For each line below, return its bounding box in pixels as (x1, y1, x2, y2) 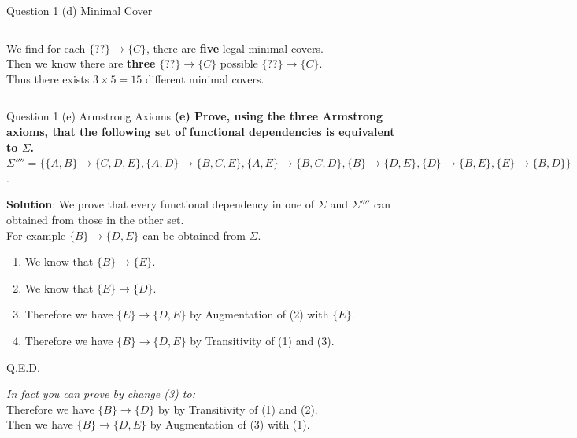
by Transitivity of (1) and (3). (190, 332, 335, 348)
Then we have (6, 416, 73, 432)
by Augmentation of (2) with (190, 306, 329, 322)
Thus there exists (6, 70, 90, 86)
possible (220, 55, 258, 72)
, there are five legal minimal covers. (146, 39, 324, 56)
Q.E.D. (6, 359, 40, 375)
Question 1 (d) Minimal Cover (6, 2, 153, 18)
